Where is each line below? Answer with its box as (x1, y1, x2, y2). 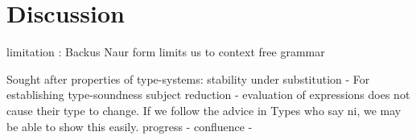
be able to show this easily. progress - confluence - (6, 117, 253, 134)
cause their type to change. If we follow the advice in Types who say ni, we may (6, 101, 402, 118)
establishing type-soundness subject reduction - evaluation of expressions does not (6, 86, 410, 103)
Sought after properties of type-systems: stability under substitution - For (6, 70, 370, 87)
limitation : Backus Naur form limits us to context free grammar (6, 43, 325, 60)
